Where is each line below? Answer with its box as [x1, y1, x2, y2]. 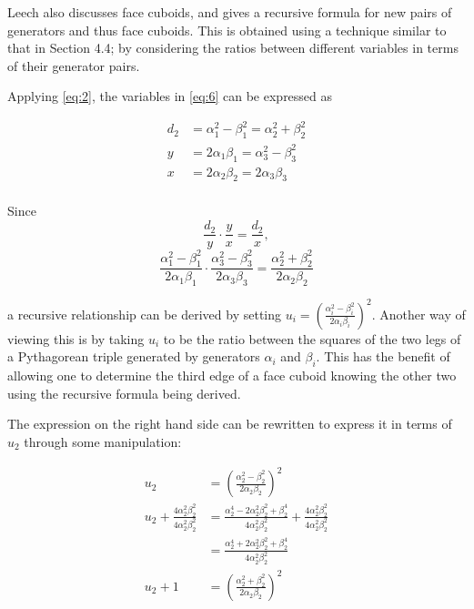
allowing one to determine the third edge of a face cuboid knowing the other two [7, 366, 457, 385]
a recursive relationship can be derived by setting [7, 304, 281, 323]
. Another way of [371, 304, 466, 323]
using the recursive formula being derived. [7, 383, 241, 402]
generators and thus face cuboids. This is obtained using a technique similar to [7, 20, 447, 39]
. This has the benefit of [316, 347, 450, 366]
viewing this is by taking [7, 329, 145, 348]
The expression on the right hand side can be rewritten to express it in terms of [7, 414, 452, 433]
